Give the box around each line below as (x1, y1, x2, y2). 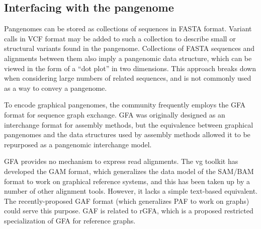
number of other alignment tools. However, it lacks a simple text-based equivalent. (4, 186, 257, 196)
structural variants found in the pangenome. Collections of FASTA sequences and (4, 43, 255, 53)
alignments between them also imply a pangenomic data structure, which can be (4, 52, 252, 63)
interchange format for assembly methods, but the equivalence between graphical (4, 119, 253, 130)
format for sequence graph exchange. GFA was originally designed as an (4, 109, 225, 120)
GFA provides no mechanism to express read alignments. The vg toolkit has (4, 156, 238, 166)
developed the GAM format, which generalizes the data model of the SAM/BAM (4, 165, 254, 176)
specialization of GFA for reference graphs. (4, 215, 136, 225)
